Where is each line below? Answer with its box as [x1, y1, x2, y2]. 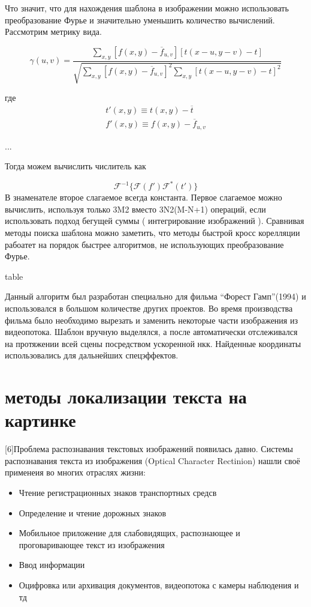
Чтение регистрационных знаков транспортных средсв [19, 486, 217, 499]
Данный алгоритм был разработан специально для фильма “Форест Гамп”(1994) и [5, 290, 306, 303]
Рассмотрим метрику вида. [5, 25, 102, 38]
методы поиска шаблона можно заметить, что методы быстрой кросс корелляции [5, 226, 300, 239]
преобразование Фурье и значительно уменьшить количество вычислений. [5, 13, 275, 26]
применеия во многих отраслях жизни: [5, 466, 146, 479]
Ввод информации [19, 558, 85, 571]
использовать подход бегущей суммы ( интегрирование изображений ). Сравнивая [5, 214, 304, 227]
